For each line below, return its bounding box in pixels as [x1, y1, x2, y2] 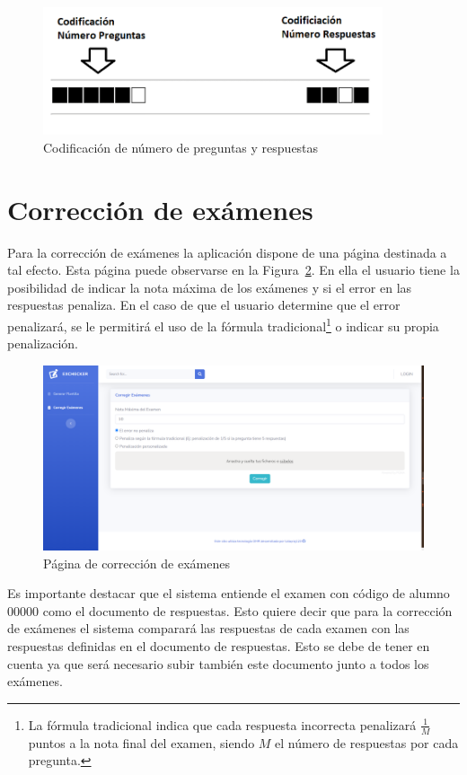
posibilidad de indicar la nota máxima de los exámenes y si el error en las [7, 277, 412, 296]
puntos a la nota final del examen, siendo [28, 733, 255, 752]
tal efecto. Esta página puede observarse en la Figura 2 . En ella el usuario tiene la [7, 260, 460, 279]
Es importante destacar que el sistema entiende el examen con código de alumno [7, 584, 450, 603]
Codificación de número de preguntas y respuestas [43, 137, 319, 156]
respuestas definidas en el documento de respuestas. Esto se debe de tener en [7, 636, 430, 655]
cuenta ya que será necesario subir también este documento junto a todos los [7, 654, 429, 673]
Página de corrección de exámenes [43, 553, 230, 572]
